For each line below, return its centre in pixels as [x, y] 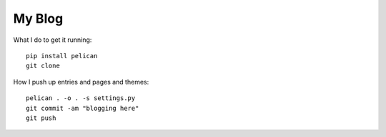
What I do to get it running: [53, 40]
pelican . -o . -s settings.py [81, 98]
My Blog [38, 18]
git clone [43, 66]
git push [41, 118]
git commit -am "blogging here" [83, 108]
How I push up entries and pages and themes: [81, 82]
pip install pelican [62, 56]
